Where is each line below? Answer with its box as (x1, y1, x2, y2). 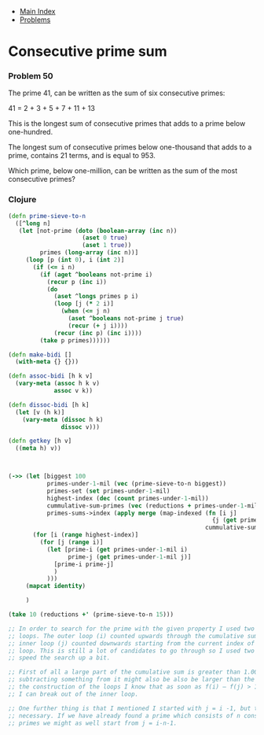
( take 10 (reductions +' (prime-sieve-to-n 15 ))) (8, 611, 174, 619)
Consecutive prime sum (8, 42, 167, 61)
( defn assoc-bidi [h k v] (8, 372, 93, 380)
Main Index (19, 7, 56, 16)
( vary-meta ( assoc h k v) (15, 379, 101, 388)
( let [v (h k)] (15, 408, 65, 416)
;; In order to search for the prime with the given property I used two (8, 625, 255, 633)
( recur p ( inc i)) (46, 278, 108, 286)
